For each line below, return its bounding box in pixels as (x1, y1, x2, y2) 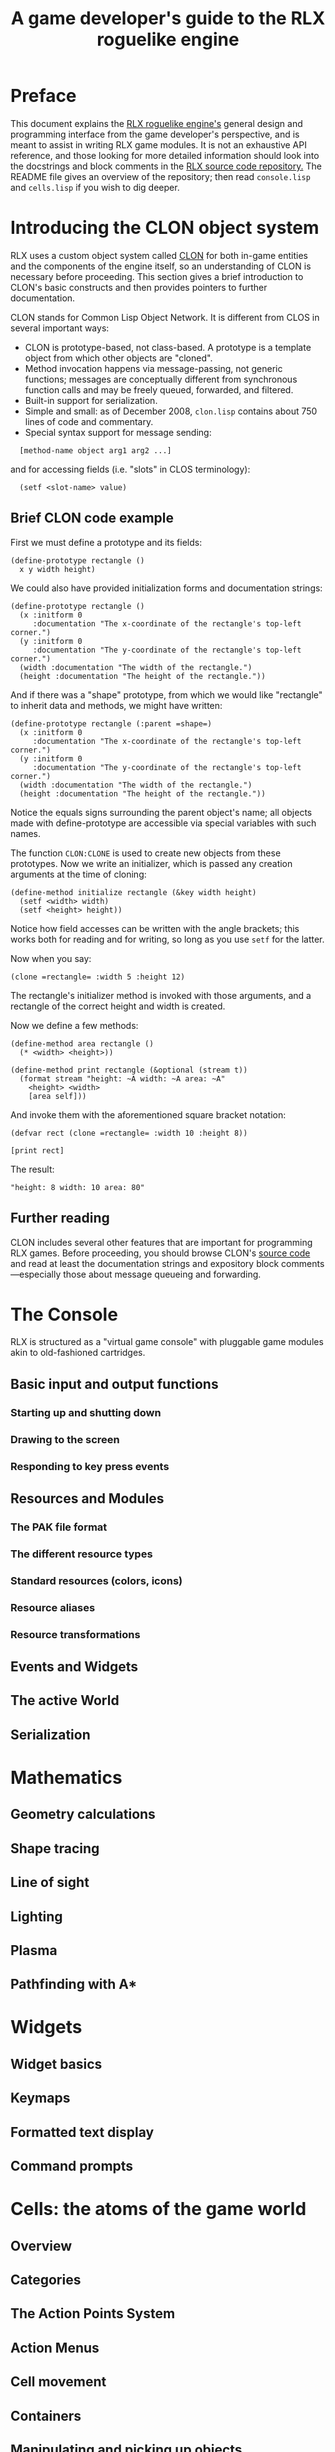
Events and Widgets (10, 1658, 139, 1675)
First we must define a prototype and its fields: (10, 536, 203, 548)
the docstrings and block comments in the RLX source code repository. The (10, 160, 322, 172)
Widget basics (10, 2055, 103, 2072)
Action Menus (10, 2339, 100, 2356)
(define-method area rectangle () (10, 1038, 155, 1049)
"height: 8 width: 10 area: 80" (10, 1182, 145, 1192)
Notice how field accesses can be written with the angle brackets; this (10, 922, 300, 934)
